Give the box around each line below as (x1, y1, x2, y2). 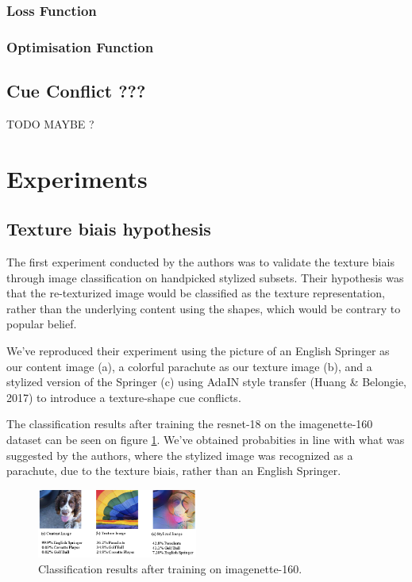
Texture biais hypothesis (6, 216, 211, 241)
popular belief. (6, 316, 77, 332)
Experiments (6, 162, 148, 194)
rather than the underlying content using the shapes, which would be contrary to (6, 300, 401, 316)
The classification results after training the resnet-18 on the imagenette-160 (6, 415, 373, 432)
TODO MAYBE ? (6, 115, 94, 132)
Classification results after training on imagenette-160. (38, 560, 302, 576)
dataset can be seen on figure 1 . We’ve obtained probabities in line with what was (6, 431, 405, 447)
